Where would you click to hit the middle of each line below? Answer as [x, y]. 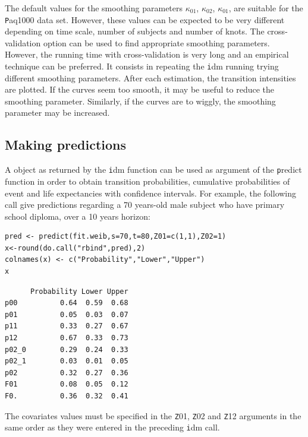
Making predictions [66, 145]
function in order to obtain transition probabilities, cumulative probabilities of [147, 181]
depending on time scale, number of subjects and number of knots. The [135, 31]
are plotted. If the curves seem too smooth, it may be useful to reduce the [140, 89]
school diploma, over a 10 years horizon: [78, 216]
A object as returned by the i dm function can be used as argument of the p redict [153, 170]
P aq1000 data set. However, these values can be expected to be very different [145, 19]
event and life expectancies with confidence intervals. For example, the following [151, 193]
